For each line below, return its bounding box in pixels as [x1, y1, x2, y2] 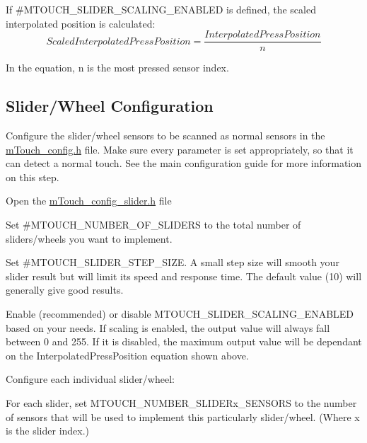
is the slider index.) [6, 423, 90, 438]
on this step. [6, 169, 59, 184]
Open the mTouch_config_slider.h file [6, 193, 172, 208]
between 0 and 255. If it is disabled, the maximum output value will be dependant [6, 334, 362, 349]
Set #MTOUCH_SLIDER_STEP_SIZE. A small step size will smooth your [6, 255, 339, 270]
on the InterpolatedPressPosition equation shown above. [6, 347, 249, 362]
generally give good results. [6, 282, 124, 297]
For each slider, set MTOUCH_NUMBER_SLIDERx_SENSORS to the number [6, 395, 357, 410]
